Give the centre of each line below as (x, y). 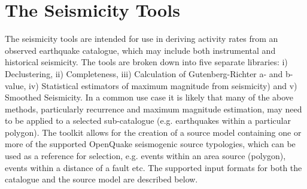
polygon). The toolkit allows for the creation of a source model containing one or (153, 132)
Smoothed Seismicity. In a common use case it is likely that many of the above (149, 97)
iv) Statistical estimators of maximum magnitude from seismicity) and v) (163, 85)
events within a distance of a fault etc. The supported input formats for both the (153, 167)
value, (16, 85)
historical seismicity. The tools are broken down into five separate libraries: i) (146, 62)
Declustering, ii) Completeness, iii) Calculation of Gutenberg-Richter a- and (144, 73)
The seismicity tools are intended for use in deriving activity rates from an (142, 39)
